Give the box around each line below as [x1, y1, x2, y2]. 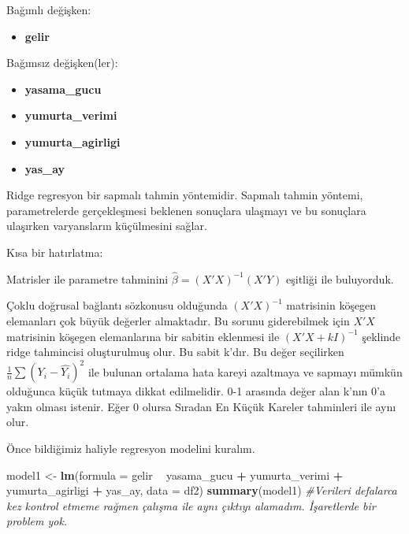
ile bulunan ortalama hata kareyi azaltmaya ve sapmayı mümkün [87, 363, 403, 380]
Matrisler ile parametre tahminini [6, 270, 169, 287]
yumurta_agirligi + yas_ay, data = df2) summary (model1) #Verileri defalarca [6, 482, 397, 499]
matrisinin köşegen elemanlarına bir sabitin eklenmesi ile [6, 328, 280, 344]
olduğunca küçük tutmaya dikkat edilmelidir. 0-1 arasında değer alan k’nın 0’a [6, 383, 385, 399]
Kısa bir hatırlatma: [6, 243, 103, 260]
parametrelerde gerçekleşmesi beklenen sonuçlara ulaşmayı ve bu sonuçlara [6, 202, 366, 218]
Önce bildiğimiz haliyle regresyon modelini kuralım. [6, 440, 255, 456]
